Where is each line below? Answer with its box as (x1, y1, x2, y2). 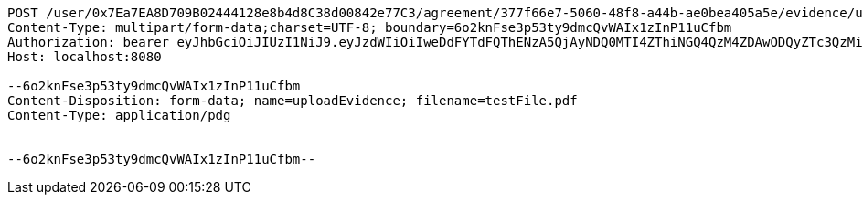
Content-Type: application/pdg (7, 108, 231, 122)
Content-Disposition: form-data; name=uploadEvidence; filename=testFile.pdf (7, 93, 578, 108)
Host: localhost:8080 (7, 49, 162, 64)
